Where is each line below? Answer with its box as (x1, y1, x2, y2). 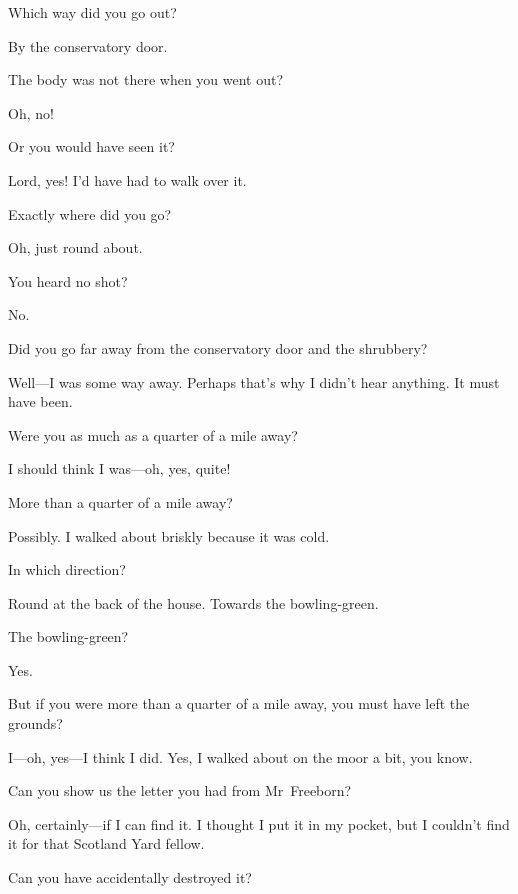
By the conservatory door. (8, 35, 168, 56)
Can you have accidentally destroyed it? (8, 867, 252, 888)
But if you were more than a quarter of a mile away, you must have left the (8, 693, 470, 714)
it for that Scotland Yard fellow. (8, 833, 205, 854)
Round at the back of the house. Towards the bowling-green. (8, 592, 379, 613)
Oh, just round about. (8, 237, 143, 258)
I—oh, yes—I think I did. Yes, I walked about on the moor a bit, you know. (8, 746, 473, 767)
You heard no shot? (8, 270, 128, 291)
